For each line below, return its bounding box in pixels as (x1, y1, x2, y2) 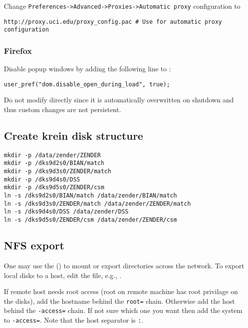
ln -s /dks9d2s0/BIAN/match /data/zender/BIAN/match (4, 192, 177, 199)
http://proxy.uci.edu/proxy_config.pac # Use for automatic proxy (4, 18, 222, 25)
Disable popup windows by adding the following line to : (4, 64, 171, 74)
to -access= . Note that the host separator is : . (4, 315, 144, 325)
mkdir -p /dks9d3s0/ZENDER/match (4, 168, 111, 175)
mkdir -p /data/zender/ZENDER (4, 151, 101, 159)
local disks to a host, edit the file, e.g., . (4, 270, 121, 280)
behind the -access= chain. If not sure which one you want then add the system (4, 305, 243, 315)
